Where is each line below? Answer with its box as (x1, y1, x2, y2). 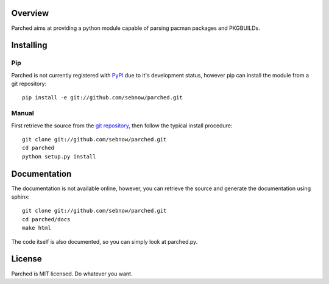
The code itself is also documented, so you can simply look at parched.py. (11, 238, 198, 245)
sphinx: (11, 193, 30, 201)
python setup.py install (22, 153, 96, 160)
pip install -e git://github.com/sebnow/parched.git (22, 94, 183, 101)
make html (22, 224, 51, 232)
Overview (11, 8, 49, 18)
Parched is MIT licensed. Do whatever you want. (11, 270, 133, 277)
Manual (11, 109, 35, 118)
